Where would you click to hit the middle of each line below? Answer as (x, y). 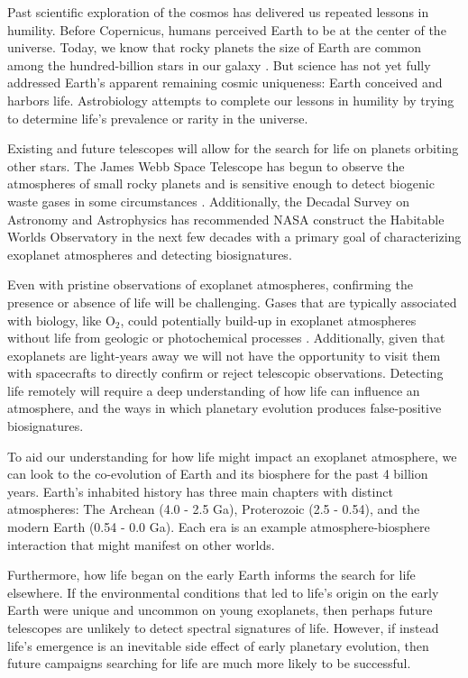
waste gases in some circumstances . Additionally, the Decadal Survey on (208, 201)
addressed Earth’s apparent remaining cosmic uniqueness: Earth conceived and (225, 82)
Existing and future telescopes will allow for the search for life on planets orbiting (233, 148)
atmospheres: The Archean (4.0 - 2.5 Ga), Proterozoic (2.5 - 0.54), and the (214, 509)
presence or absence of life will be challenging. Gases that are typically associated (232, 302)
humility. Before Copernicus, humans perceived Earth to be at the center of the (227, 29)
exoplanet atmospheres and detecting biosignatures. (150, 254)
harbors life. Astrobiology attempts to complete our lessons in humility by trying (231, 100)
